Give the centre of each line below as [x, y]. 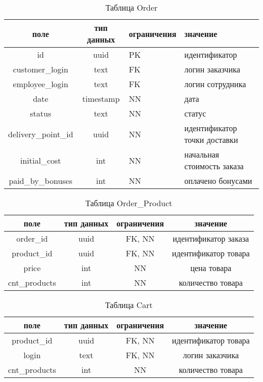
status [41, 113]
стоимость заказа [214, 166]
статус [195, 113]
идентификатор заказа [211, 238]
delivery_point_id [41, 134]
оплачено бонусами [218, 181]
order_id [32, 238]
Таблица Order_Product [129, 203]
